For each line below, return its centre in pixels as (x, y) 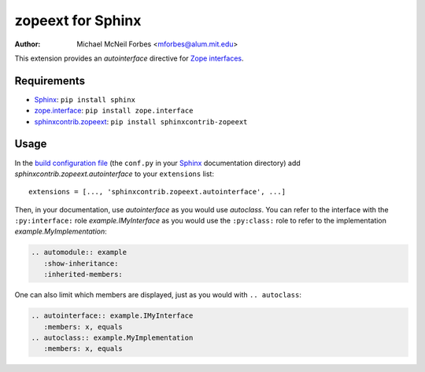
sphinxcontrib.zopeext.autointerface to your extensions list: (114, 174)
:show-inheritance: (81, 263)
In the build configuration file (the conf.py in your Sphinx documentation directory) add (157, 163)
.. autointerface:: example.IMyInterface (112, 316)
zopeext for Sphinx (78, 20)
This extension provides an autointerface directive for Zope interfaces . (129, 58)
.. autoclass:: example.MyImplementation (112, 338)
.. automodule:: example (79, 252)
